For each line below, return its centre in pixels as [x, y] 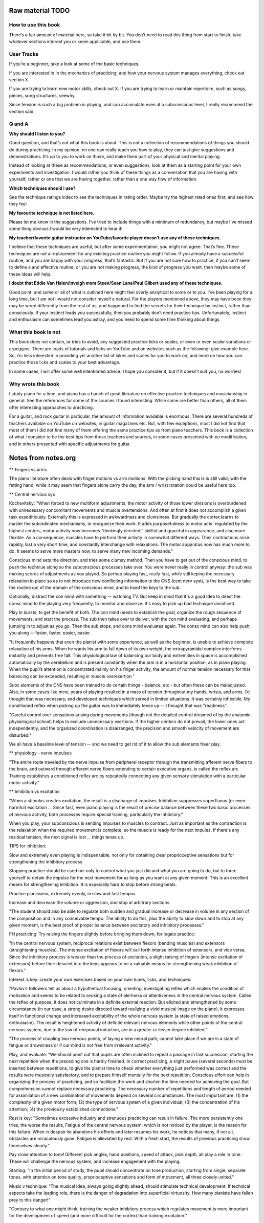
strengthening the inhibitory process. [46, 861]
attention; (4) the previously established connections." [64, 1109]
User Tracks [24, 54]
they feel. [19, 204]
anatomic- [242, 715]
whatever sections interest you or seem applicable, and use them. [75, 42]
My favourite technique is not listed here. [52, 213]
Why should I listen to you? [37, 134]
